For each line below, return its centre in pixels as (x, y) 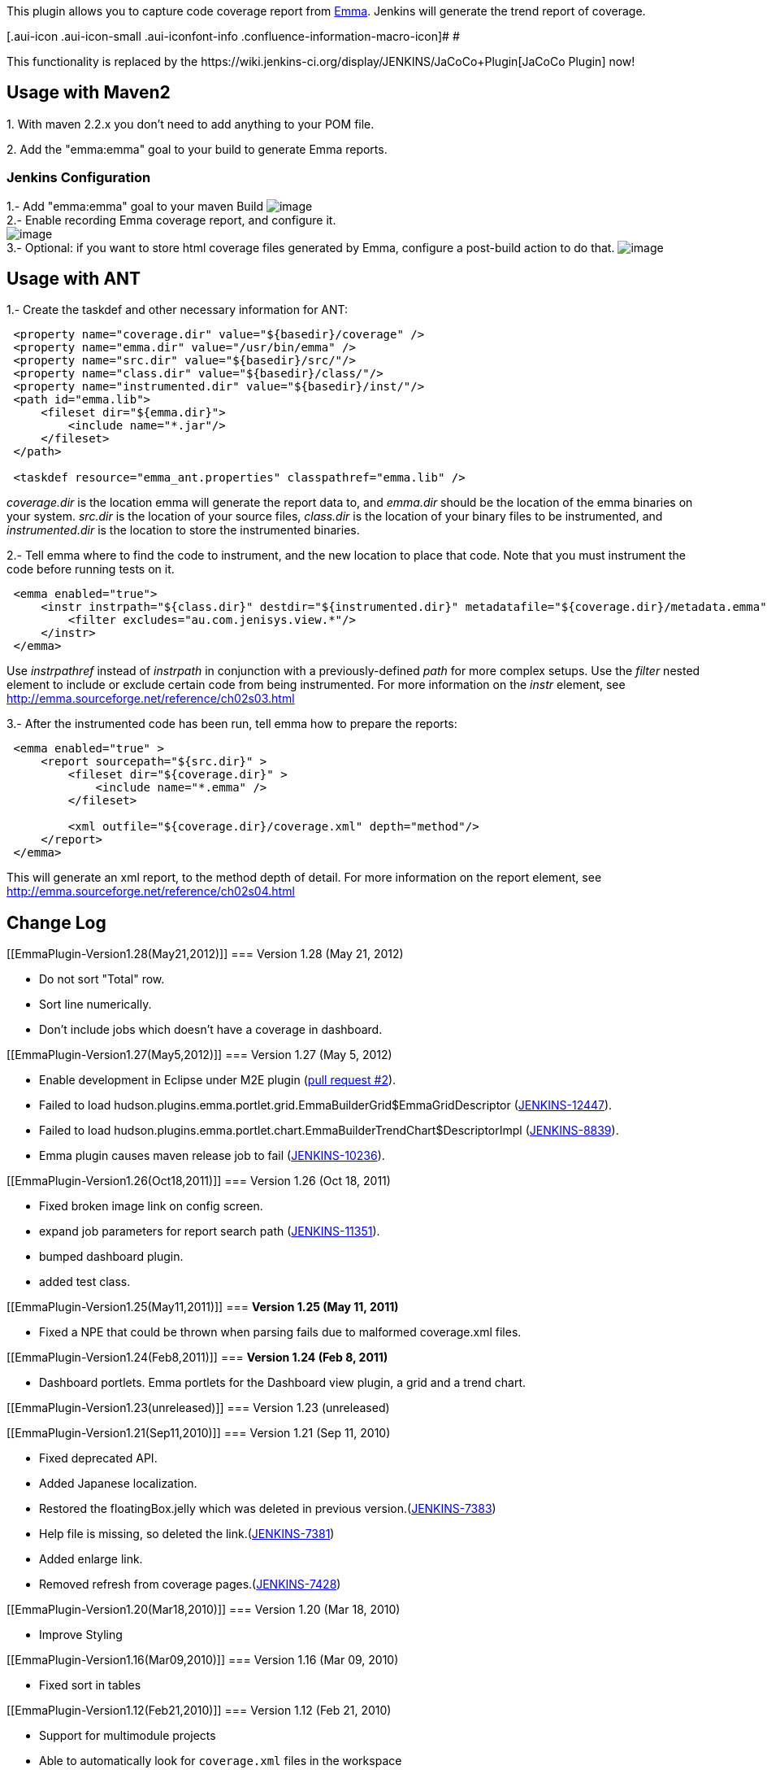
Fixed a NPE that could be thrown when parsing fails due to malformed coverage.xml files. (280, 1332)
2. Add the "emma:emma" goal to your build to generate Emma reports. (197, 149)
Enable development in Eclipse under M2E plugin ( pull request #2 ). (218, 1080)
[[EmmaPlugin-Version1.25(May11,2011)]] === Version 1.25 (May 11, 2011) (203, 1307)
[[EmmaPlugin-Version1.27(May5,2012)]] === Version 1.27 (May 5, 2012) (199, 1055)
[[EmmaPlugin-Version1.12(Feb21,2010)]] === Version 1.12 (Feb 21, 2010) (199, 1711)
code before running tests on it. (91, 569)
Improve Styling (81, 1635)
